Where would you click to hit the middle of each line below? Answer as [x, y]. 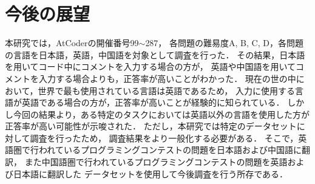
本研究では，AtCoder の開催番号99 [72, 43]
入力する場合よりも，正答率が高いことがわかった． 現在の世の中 [167, 78]
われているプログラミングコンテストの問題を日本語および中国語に [170, 150]
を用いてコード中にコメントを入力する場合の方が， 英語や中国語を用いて [150, 66]
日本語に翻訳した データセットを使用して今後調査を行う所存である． [151, 173]
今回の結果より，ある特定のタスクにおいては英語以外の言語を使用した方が [161, 114]
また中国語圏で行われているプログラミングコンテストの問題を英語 [156, 162]
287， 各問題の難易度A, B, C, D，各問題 [224, 43]
